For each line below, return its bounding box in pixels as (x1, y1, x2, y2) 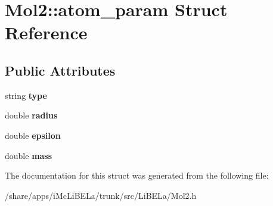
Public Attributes (5, 61, 116, 79)
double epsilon (5, 129, 61, 141)
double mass (5, 149, 52, 161)
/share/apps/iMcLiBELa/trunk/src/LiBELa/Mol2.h (5, 189, 197, 201)
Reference (5, 20, 88, 45)
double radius (5, 109, 58, 121)
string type (5, 89, 47, 101)
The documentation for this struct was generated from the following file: (5, 169, 269, 182)
